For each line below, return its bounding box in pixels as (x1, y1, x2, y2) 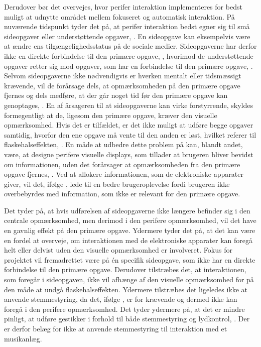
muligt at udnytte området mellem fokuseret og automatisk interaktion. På (4, 11, 235, 22)
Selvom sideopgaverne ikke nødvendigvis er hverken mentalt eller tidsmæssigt (4, 70, 241, 81)
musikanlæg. (4, 333, 42, 343)
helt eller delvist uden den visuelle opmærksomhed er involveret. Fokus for (4, 245, 232, 255)
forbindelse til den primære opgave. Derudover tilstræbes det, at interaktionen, (4, 264, 246, 275)
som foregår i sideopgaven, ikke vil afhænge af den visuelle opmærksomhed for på (4, 274, 254, 285)
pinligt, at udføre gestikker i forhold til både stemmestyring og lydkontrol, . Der (4, 313, 250, 324)
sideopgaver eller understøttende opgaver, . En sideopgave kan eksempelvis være (4, 31, 250, 41)
